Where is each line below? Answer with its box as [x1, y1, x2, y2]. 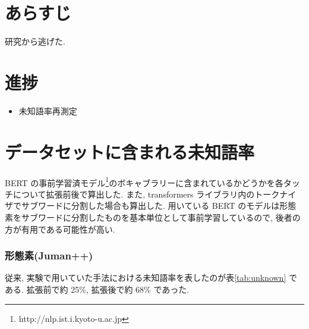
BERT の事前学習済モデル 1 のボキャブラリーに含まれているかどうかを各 [5, 174, 283, 189]
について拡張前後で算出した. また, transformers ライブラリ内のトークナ [12, 187, 288, 200]
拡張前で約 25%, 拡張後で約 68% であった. [26, 283, 190, 295]
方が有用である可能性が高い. [5, 223, 115, 235]
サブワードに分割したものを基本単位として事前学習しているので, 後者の [21, 211, 301, 223]
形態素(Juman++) [5, 248, 93, 263]
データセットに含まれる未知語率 [5, 139, 255, 164]
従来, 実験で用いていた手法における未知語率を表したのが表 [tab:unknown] [5, 271, 286, 284]
